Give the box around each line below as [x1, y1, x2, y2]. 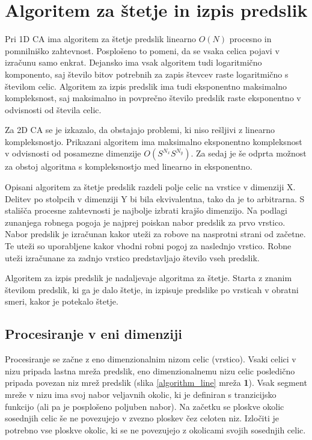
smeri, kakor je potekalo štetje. [5, 295, 118, 308]
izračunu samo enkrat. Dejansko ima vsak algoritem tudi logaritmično [5, 56, 262, 69]
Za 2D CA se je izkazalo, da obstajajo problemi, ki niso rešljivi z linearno [5, 123, 275, 136]
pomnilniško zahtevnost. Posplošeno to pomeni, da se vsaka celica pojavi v [5, 44, 280, 57]
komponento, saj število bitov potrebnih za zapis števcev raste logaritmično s [5, 67, 289, 80]
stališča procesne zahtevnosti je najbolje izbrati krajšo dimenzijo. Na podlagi [5, 204, 287, 217]
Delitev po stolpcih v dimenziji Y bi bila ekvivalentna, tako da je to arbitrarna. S [5, 192, 305, 205]
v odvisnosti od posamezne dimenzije [5, 147, 141, 160]
